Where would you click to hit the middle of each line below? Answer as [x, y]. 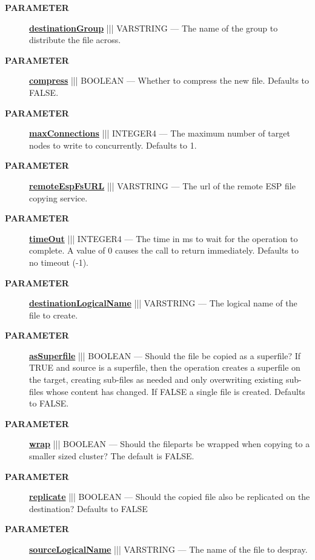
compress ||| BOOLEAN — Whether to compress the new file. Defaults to [169, 80]
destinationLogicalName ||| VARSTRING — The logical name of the [163, 303]
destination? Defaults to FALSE [88, 508]
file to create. [54, 315]
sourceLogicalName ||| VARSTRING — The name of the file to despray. [168, 549]
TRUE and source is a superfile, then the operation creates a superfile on [165, 367]
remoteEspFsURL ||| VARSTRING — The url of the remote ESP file [162, 185]
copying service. [58, 197]
